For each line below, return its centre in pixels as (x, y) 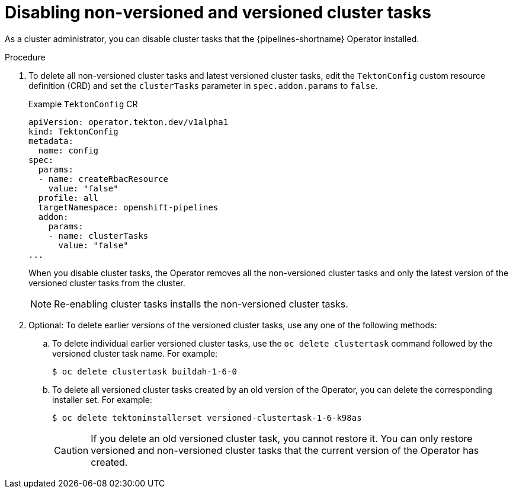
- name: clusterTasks (98, 236)
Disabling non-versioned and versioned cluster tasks (218, 12)
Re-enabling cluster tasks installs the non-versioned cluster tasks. (201, 304)
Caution (71, 450)
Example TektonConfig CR (83, 104)
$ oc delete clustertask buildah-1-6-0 (145, 371)
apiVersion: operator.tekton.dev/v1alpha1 (129, 122)
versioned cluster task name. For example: (135, 353)
